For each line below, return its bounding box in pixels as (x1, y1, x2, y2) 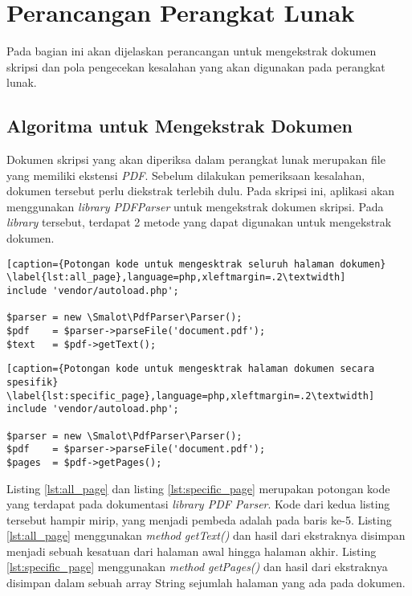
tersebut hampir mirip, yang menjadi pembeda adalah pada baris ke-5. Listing (6, 511, 392, 528)
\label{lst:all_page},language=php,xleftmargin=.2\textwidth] (6, 271, 346, 284)
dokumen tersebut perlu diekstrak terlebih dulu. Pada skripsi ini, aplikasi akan (6, 182, 395, 199)
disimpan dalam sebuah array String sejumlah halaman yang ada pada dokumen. (6, 574, 406, 591)
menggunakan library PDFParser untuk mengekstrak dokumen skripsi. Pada (6, 198, 384, 214)
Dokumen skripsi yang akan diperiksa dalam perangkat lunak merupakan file (6, 151, 385, 168)
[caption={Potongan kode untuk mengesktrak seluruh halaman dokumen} (6, 258, 386, 270)
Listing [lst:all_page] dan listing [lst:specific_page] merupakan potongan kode (6, 480, 390, 496)
